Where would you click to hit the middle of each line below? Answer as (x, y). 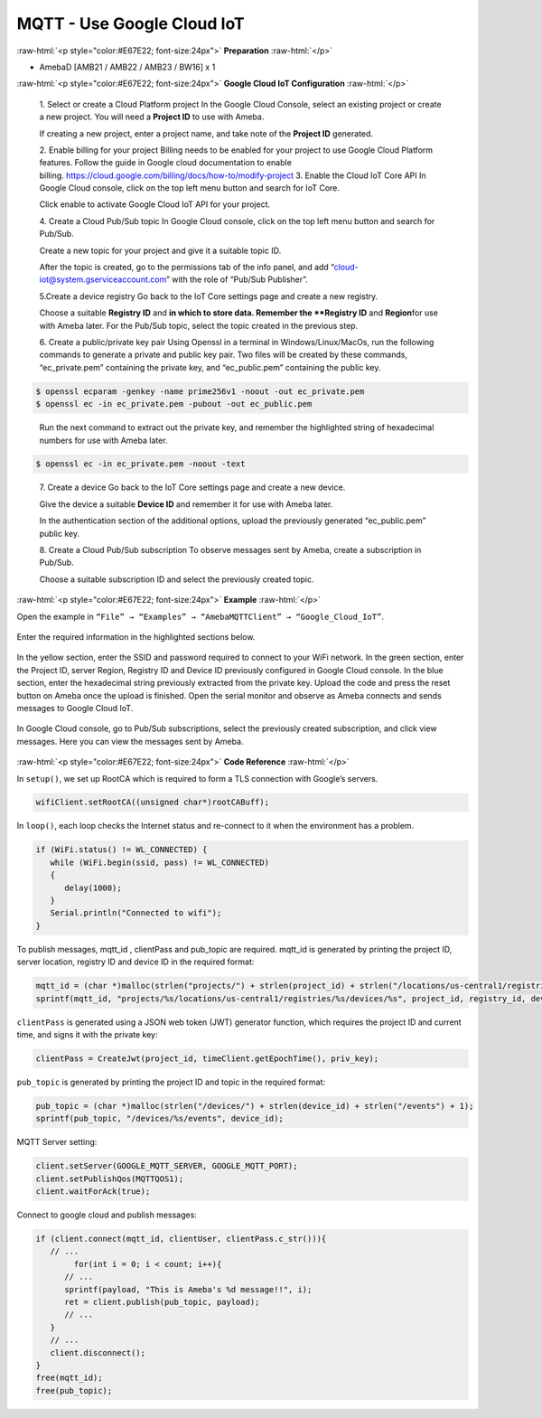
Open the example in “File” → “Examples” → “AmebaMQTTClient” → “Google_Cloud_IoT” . (200, 616)
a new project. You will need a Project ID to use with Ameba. (152, 117)
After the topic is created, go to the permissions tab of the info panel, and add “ (187, 268)
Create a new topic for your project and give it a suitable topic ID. (160, 250)
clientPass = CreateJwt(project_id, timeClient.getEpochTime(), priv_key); (207, 1058)
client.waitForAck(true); (93, 1192)
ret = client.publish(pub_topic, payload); (162, 1302)
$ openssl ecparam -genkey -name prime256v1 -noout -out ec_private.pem (200, 391)
